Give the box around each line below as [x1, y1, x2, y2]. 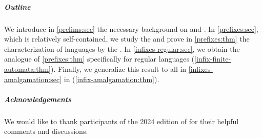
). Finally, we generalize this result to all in [51, 63, 187, 74]
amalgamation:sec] [4, 73, 62, 84]
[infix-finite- [194, 53, 231, 64]
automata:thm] [4, 63, 51, 74]
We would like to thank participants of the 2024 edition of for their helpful [4, 115, 239, 126]
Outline [4, 1, 31, 12]
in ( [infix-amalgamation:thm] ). [64, 73, 159, 84]
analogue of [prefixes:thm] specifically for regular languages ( [4, 53, 195, 64]
